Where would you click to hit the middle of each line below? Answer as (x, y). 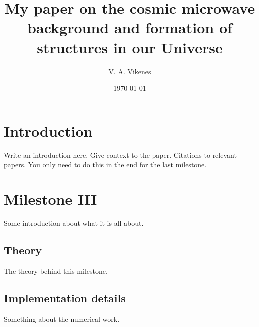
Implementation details (65, 297)
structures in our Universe (130, 47)
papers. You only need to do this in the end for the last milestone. (105, 164)
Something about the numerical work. (62, 318)
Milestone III (51, 199)
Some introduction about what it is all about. (74, 222)
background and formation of (130, 28)
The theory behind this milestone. (56, 270)
